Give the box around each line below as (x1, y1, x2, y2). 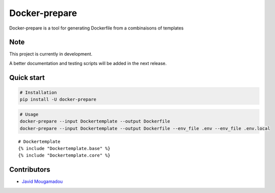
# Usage (19, 111, 38, 117)
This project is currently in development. (9, 51, 92, 57)
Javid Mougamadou (21, 178, 63, 184)
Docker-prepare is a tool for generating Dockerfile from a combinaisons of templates (9, 25, 184, 31)
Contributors (9, 165, 50, 174)
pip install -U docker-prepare (19, 96, 97, 102)
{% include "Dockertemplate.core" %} (18, 152, 111, 158)
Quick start (9, 73, 45, 82)
